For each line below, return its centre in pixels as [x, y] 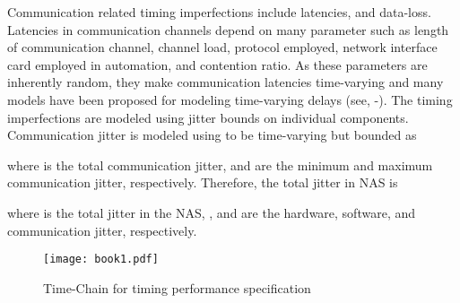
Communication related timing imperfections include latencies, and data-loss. [219, 12]
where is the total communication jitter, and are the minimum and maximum [220, 164]
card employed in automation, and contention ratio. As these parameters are [217, 64]
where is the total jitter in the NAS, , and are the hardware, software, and [211, 212]
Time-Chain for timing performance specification [177, 287]
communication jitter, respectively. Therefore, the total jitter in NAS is [203, 182]
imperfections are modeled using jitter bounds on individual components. [208, 117]
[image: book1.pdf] [101, 260]
